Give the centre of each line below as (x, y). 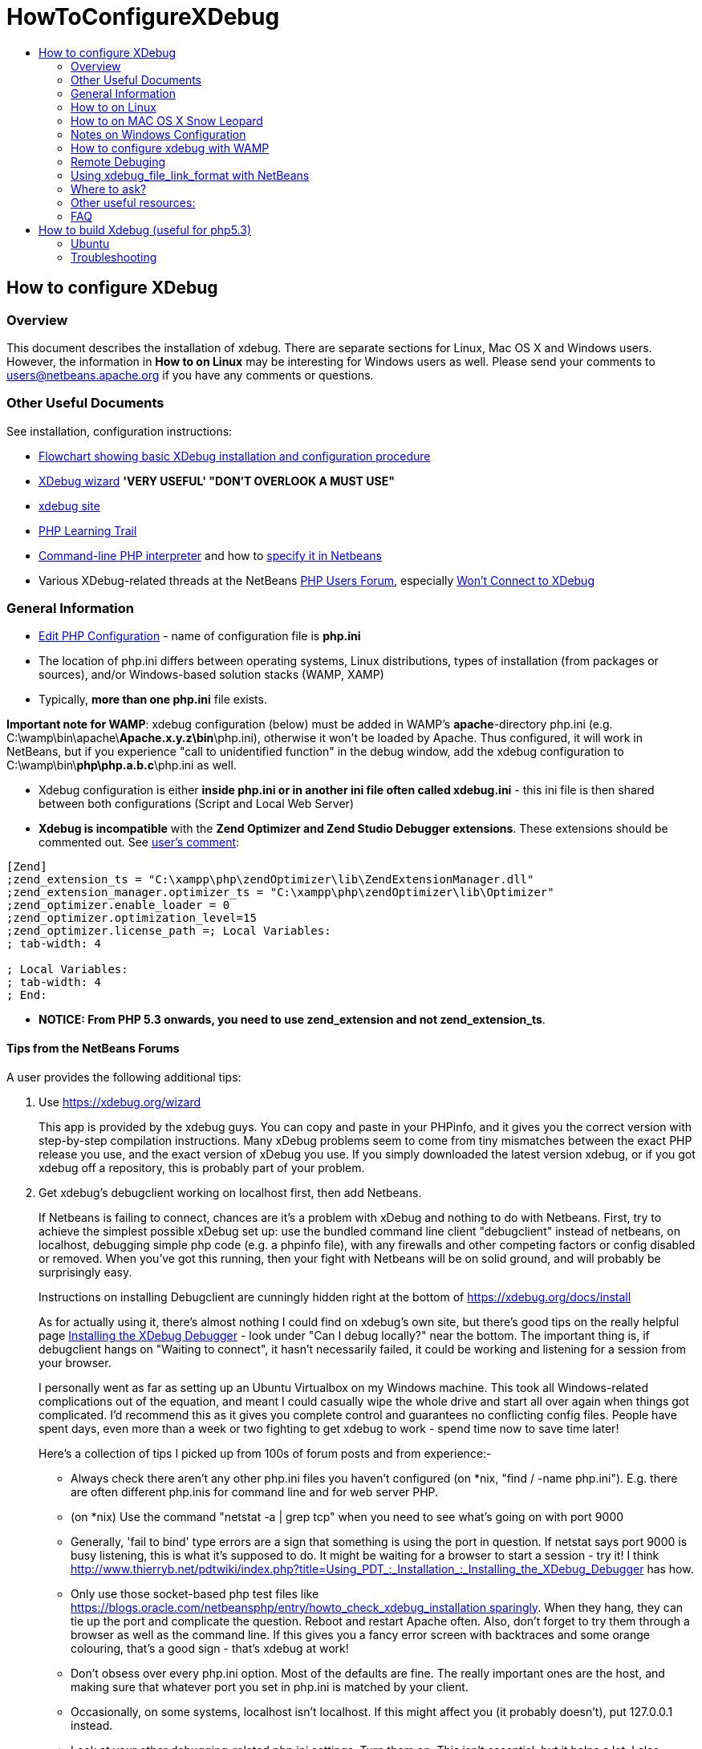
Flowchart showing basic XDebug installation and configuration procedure (235, 456)
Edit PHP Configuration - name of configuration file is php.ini (200, 636)
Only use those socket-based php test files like (195, 1593)
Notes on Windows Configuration (158, 134)
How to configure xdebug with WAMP (170, 148)
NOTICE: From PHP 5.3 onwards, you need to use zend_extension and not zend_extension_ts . (292, 1020)
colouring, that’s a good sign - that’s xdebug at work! (210, 1648)
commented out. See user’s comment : (139, 842)
